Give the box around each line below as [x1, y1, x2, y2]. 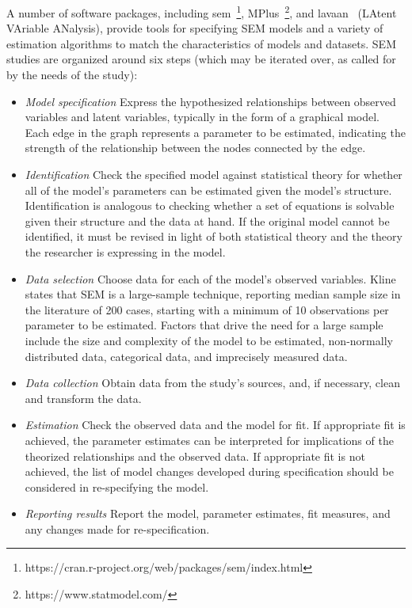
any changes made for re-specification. [25, 520, 210, 537]
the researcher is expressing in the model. [25, 243, 226, 260]
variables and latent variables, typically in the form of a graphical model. [25, 108, 380, 125]
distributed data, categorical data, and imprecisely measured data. [25, 348, 348, 364]
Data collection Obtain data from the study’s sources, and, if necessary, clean [25, 374, 400, 391]
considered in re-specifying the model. [25, 478, 209, 495]
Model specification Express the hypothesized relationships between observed [25, 93, 396, 109]
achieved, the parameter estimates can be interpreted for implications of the [25, 431, 394, 448]
